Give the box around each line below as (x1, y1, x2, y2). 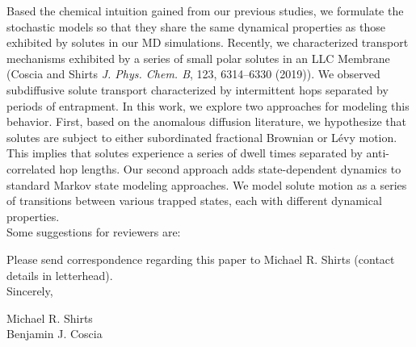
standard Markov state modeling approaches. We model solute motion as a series (6, 176, 407, 193)
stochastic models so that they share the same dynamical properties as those (6, 18, 385, 35)
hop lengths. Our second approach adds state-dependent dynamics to (59, 160, 401, 177)
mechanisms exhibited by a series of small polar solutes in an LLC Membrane (6, 49, 390, 66)
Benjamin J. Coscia (6, 325, 103, 342)
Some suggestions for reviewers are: (6, 224, 181, 240)
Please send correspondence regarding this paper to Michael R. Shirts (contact (6, 250, 395, 267)
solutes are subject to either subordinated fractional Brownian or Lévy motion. (6, 128, 397, 145)
